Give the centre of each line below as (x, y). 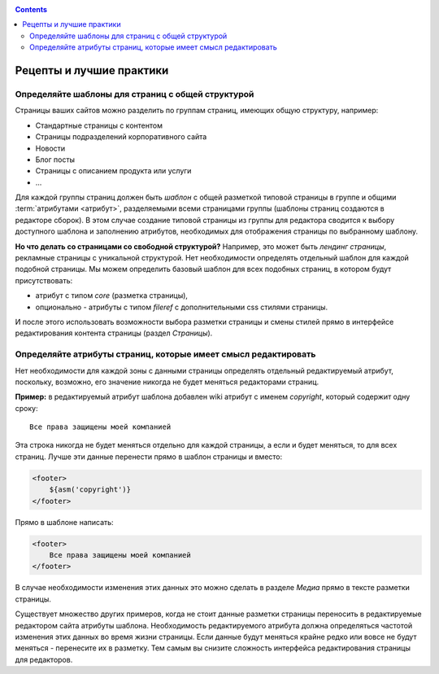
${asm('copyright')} (90, 490)
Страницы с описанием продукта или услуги (113, 171)
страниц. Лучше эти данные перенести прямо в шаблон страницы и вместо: (149, 457)
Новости (50, 148)
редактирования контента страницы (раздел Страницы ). (114, 333)
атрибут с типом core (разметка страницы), (112, 295)
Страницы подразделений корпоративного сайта (121, 137)
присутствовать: (44, 280)
